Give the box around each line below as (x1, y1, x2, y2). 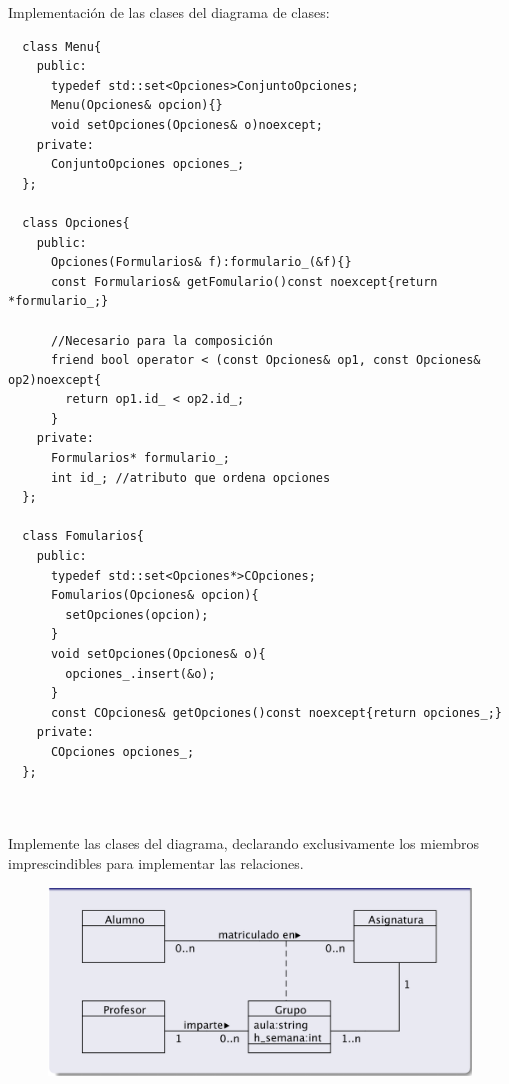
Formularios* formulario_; (50, 451, 230, 466)
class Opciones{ (22, 215, 130, 230)
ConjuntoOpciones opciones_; (50, 157, 245, 172)
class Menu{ (22, 39, 102, 54)
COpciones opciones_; (50, 744, 195, 759)
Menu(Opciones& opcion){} (50, 98, 223, 113)
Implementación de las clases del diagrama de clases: (8, 2, 330, 22)
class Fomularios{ (22, 529, 145, 544)
